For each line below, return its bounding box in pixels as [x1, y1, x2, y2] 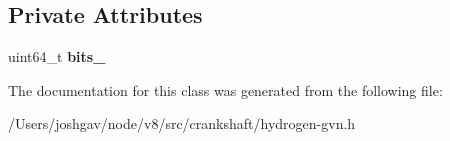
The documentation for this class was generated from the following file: [8, 79, 443, 100]
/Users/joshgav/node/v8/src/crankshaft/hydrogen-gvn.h [8, 113, 356, 134]
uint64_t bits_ [8, 46, 106, 67]
